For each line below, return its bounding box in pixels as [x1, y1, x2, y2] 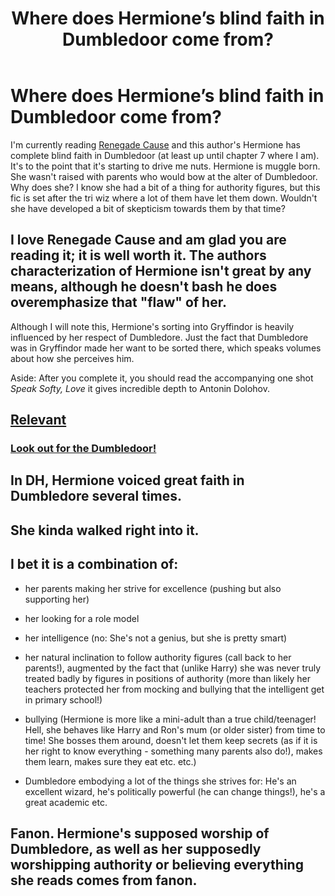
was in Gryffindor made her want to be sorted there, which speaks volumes [10, 342, 322, 354]
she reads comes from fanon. [10, 872, 198, 889]
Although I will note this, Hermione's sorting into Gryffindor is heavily [10, 320, 295, 332]
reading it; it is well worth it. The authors [10, 247, 267, 264]
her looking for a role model [24, 612, 140, 624]
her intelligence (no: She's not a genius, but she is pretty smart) [24, 632, 288, 644]
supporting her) [24, 593, 90, 605]
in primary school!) [24, 693, 103, 706]
